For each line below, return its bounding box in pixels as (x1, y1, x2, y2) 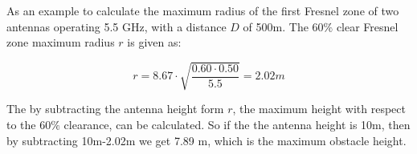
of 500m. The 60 (243, 18, 324, 34)
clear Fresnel (336, 18, 399, 34)
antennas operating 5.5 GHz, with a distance (6, 18, 227, 34)
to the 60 (6, 115, 51, 132)
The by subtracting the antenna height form (6, 100, 224, 117)
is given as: (127, 34, 182, 51)
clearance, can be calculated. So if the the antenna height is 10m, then (63, 115, 411, 132)
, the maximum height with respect (232, 100, 406, 117)
